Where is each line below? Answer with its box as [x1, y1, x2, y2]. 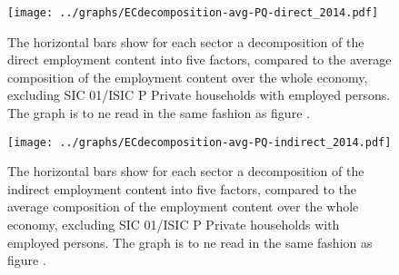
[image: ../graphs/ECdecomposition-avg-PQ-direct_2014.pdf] [7, 6, 379, 19]
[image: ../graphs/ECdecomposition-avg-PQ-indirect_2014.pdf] [7, 135, 392, 149]
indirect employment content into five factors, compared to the [7, 179, 357, 198]
